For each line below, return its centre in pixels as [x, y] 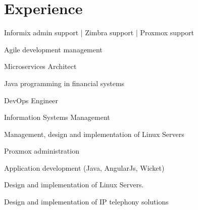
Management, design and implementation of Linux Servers [94, 134]
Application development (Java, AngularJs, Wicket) [84, 167]
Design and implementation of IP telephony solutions [86, 202]
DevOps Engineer [31, 100]
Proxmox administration [42, 151]
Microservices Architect [40, 66]
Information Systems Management [57, 117]
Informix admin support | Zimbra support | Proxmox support [99, 32]
